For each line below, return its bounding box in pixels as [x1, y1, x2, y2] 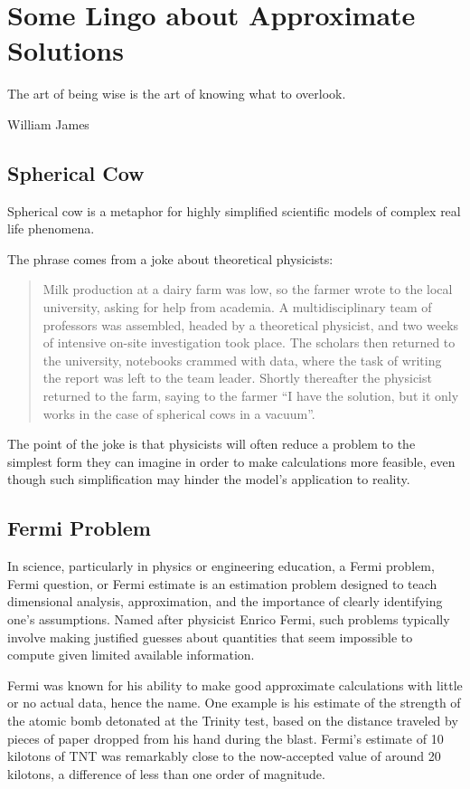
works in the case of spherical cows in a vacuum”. [42, 404, 315, 423]
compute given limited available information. [7, 645, 255, 664]
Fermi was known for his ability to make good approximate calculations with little [7, 675, 463, 694]
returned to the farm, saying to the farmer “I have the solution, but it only [42, 386, 459, 405]
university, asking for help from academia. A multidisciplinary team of [42, 298, 432, 317]
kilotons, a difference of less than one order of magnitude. [7, 764, 325, 783]
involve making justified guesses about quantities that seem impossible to [7, 627, 413, 646]
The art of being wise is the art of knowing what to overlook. [7, 84, 346, 103]
